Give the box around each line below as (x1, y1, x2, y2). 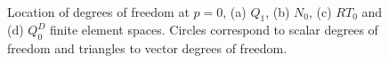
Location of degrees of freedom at (7, 2, 190, 20)
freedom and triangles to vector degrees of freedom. (7, 39, 288, 58)
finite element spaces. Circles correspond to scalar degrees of (49, 20, 378, 39)
